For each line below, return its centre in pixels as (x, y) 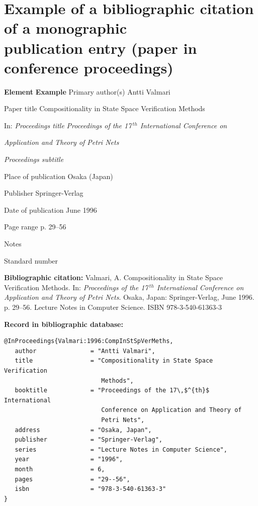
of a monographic (65, 28)
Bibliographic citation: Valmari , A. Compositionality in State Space (113, 277)
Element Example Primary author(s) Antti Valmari (87, 91)
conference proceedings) (89, 67)
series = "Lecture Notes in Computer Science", (121, 449)
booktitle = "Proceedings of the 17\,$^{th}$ (112, 391)
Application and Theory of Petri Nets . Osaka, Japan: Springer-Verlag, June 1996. (129, 297)
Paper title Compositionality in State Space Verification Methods (105, 108)
